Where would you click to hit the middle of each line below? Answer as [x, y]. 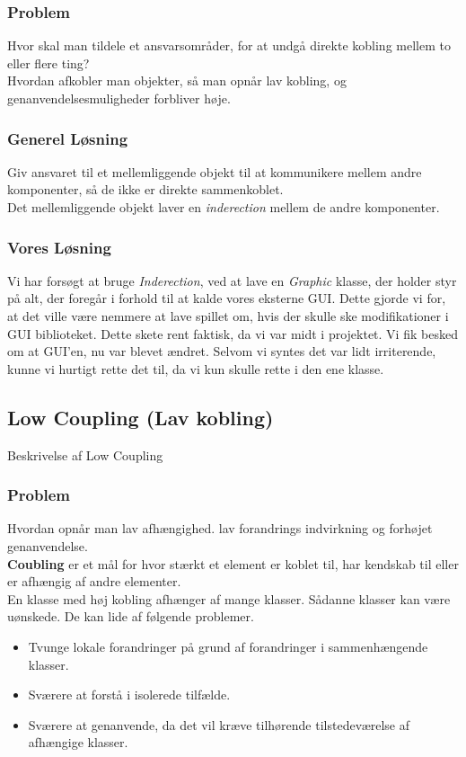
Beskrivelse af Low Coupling [85, 454]
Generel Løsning [68, 138]
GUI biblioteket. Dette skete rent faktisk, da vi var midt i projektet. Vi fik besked [233, 333]
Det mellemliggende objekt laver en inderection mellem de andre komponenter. [224, 207]
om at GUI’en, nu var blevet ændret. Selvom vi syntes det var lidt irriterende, [222, 351]
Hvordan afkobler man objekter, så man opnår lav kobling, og [177, 80]
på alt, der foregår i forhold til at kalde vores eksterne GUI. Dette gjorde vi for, [227, 298]
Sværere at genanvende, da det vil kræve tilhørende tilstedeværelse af [219, 724]
